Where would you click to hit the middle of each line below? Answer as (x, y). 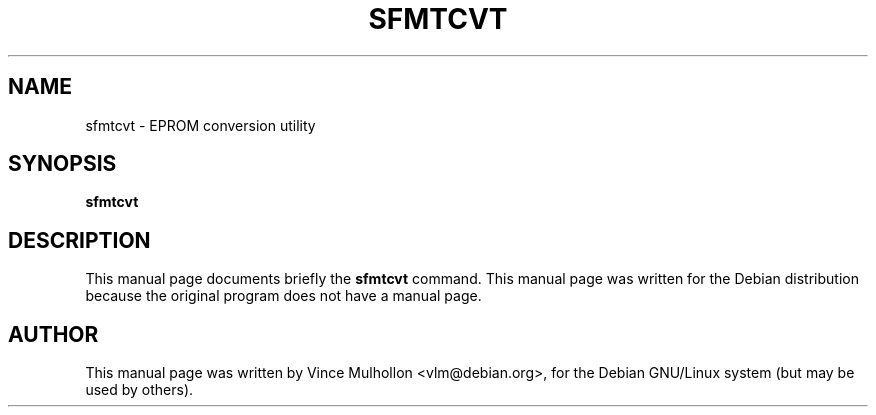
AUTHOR (53, 334)
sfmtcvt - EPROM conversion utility (200, 125)
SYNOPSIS (62, 164)
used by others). (139, 390)
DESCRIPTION (79, 240)
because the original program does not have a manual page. (283, 296)
